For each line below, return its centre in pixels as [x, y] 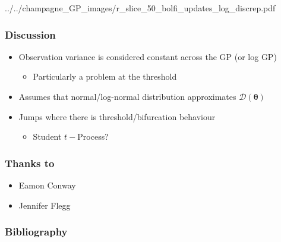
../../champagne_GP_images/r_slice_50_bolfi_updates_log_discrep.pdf [140, 8]
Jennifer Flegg [45, 205]
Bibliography [36, 232]
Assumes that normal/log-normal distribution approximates [127, 96]
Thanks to [30, 163]
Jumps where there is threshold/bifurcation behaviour [117, 116]
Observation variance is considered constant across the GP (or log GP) [148, 56]
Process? [93, 136]
